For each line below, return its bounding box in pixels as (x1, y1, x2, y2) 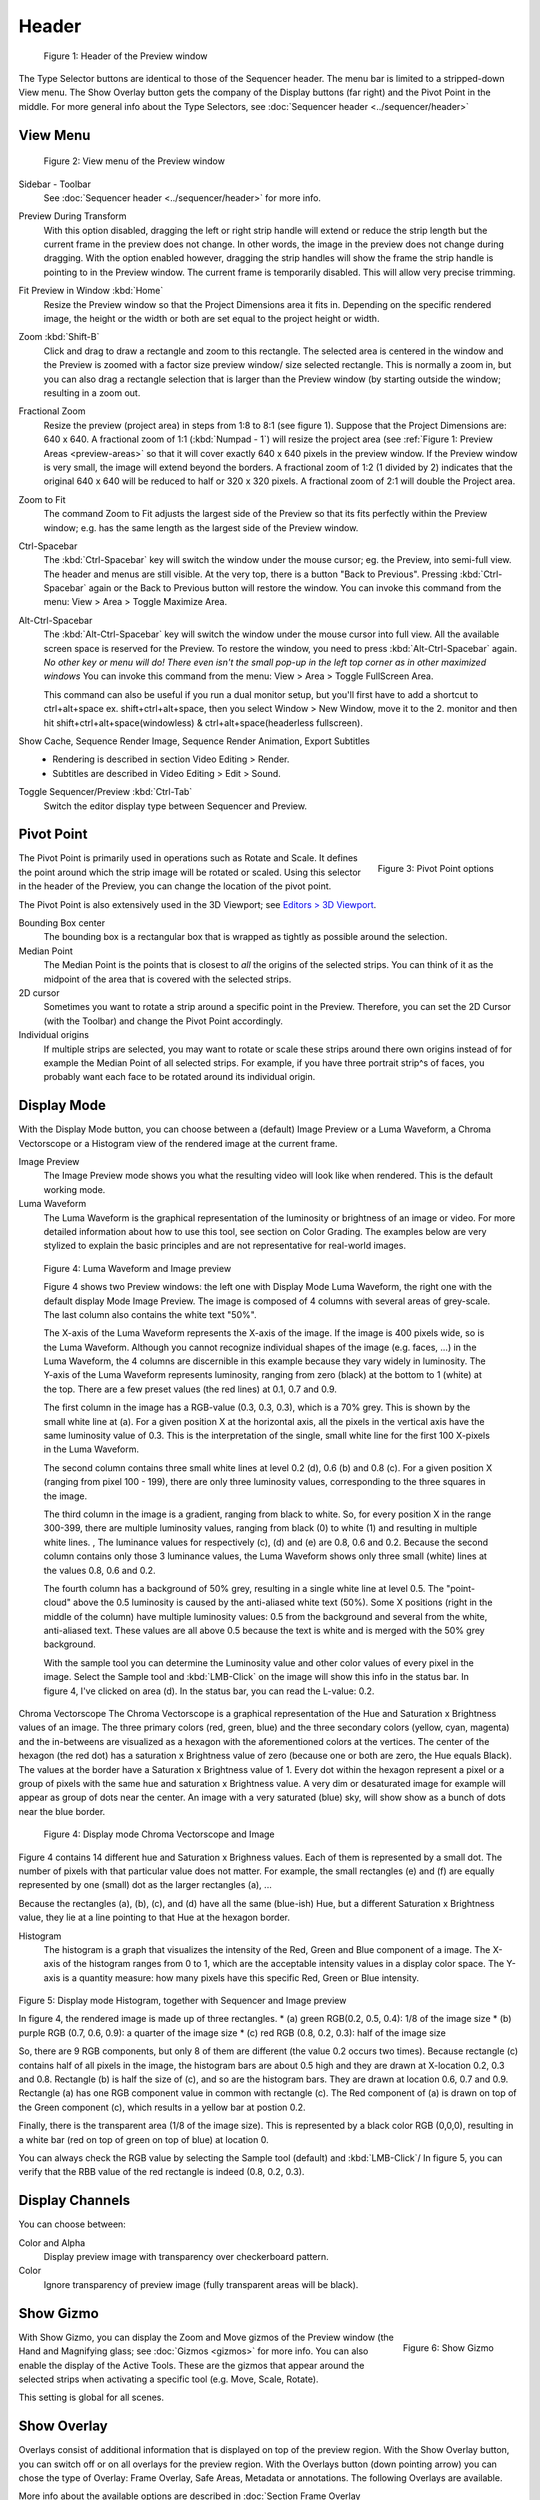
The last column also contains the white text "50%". (43, 1308, 257, 1320)
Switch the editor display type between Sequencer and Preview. (43, 800, 307, 812)
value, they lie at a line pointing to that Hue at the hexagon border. (18, 1911, 290, 1924)
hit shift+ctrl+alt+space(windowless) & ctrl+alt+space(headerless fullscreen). (43, 716, 364, 729)
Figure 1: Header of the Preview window (43, 50, 209, 62)
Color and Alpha (18, 2236, 86, 2249)
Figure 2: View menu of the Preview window (43, 155, 225, 167)
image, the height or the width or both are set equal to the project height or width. (43, 313, 380, 325)
